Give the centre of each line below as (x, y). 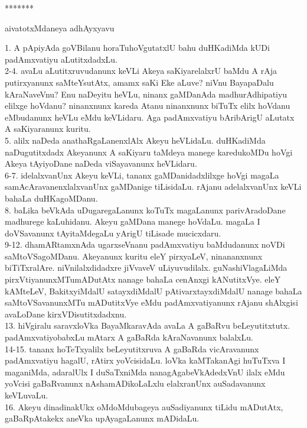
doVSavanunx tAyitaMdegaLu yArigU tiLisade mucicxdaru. (113, 233)
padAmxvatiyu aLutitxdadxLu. (61, 59)
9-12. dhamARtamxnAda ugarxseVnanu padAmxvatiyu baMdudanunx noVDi (145, 244)
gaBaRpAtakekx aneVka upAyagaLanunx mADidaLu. (102, 418)
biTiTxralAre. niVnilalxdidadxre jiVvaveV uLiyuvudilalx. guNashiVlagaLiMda (146, 267)
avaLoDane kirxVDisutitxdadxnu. (66, 314)
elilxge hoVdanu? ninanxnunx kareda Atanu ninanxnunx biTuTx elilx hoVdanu (148, 106)
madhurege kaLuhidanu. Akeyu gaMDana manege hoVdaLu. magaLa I (133, 221)
